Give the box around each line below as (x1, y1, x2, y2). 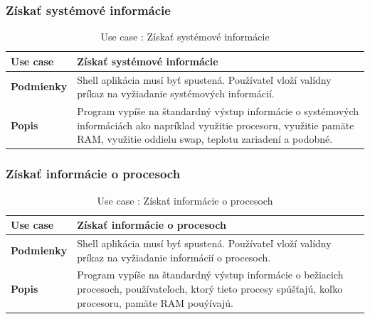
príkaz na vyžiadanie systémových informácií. (77, 86, 275, 101)
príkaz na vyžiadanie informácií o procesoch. (77, 249, 271, 264)
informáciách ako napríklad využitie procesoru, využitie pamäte (77, 117, 354, 132)
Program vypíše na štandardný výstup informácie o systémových (77, 104, 359, 119)
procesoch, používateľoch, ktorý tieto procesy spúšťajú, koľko (77, 281, 343, 296)
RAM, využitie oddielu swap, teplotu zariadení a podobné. (77, 131, 333, 146)
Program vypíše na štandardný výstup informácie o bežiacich (77, 267, 344, 282)
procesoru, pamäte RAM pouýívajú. (77, 295, 233, 310)
